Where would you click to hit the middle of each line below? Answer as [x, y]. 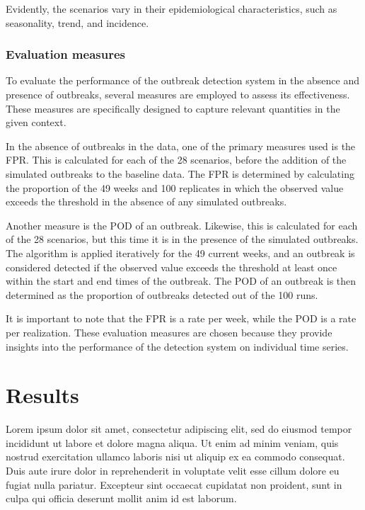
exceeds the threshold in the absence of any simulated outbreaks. [146, 202]
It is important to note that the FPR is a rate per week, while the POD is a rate [181, 318]
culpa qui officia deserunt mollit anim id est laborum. [121, 498]
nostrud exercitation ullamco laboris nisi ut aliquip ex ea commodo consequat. [175, 457]
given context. [36, 122]
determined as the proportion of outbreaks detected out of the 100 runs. [162, 294]
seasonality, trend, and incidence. [77, 22]
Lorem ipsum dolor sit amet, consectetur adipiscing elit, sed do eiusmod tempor [179, 429]
